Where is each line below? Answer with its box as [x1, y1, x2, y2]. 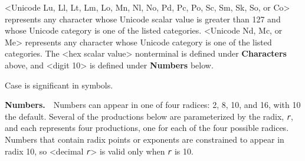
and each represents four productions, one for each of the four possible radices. [5, 121, 289, 134]
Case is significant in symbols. [5, 78, 113, 91]
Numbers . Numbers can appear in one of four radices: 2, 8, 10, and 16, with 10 [5, 98, 301, 111]
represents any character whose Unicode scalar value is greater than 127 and [5, 12, 281, 25]
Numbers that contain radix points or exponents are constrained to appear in [5, 133, 284, 145]
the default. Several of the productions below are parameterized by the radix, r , [5, 110, 293, 122]
